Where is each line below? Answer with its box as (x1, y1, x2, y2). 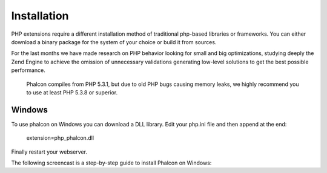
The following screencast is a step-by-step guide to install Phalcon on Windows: (11, 159, 212, 166)
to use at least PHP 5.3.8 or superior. (26, 88, 118, 96)
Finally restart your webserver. (11, 148, 88, 155)
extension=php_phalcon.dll (26, 134, 94, 142)
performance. (11, 67, 45, 74)
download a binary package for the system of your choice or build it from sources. (11, 38, 217, 45)
